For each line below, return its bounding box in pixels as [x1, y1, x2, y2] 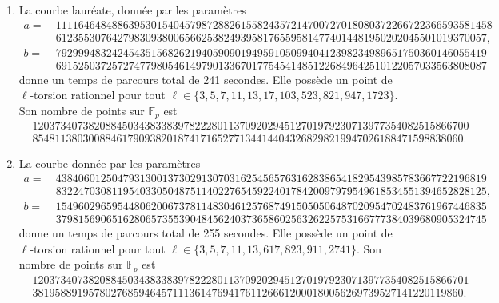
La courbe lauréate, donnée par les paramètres [18, 2, 246, 18]
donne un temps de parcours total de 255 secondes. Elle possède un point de [18, 225, 393, 241]
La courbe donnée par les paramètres [18, 155, 201, 172]
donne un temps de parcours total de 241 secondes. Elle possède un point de [18, 70, 393, 87]
